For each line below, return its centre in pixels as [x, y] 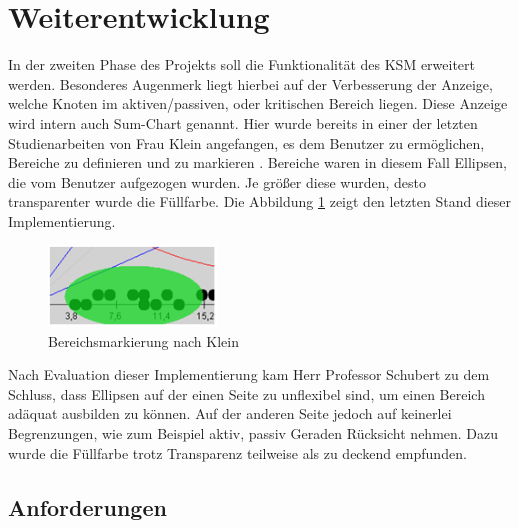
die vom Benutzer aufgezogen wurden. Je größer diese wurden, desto [217, 181]
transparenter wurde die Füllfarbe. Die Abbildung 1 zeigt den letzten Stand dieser [259, 201]
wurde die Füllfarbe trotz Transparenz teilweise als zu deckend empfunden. [237, 452]
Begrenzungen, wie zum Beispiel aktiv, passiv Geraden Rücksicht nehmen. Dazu [253, 433]
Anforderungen [87, 506]
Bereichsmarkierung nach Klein [143, 340]
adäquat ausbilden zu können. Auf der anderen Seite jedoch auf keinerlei [230, 413]
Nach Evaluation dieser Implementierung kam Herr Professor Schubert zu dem [249, 374]
